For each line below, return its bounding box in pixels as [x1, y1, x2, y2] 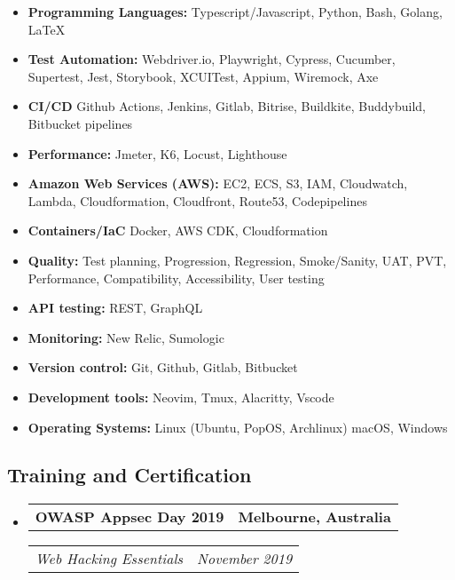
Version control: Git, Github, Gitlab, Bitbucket [27, 358, 298, 377]
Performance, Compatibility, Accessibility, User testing [27, 268, 325, 287]
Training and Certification [7, 461, 252, 489]
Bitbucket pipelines [27, 114, 133, 132]
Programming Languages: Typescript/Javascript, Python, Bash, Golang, [27, 3, 443, 20]
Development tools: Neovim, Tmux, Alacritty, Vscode [27, 387, 334, 406]
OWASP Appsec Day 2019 [35, 506, 224, 528]
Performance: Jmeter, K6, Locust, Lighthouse [27, 144, 287, 163]
